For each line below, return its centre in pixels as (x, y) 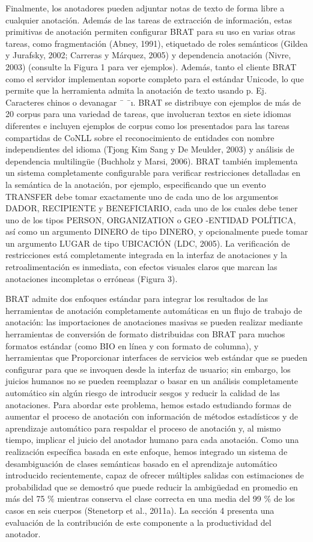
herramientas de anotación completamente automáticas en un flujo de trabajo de (154, 310)
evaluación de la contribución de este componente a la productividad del (138, 522)
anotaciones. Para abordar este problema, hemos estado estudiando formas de (148, 404)
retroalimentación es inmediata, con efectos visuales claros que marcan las (141, 267)
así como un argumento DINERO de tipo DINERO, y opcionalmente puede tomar (157, 231)
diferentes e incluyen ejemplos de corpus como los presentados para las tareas (147, 125)
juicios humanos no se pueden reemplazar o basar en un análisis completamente (152, 381)
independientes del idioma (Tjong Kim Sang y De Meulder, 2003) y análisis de (150, 149)
